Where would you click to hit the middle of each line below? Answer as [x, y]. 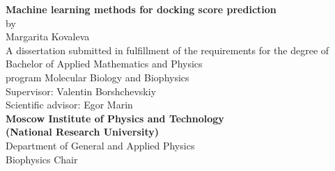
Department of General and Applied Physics [100, 145]
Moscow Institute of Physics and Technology [115, 118]
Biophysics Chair [42, 159]
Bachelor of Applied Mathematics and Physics [104, 64]
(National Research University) [82, 132]
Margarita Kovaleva [48, 36]
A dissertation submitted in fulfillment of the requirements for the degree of [167, 50]
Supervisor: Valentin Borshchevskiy [81, 91]
